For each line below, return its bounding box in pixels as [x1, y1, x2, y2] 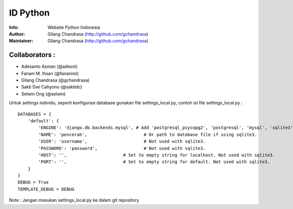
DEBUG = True [18, 180, 49, 185]
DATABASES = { [18, 111, 51, 117]
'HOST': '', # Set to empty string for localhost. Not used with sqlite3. [38, 152, 275, 158]
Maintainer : [9, 38, 34, 44]
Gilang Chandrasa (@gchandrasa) [21, 77, 90, 83]
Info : [9, 24, 19, 30]
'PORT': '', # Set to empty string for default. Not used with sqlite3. [38, 159, 271, 165]
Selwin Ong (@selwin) [21, 91, 66, 97]
